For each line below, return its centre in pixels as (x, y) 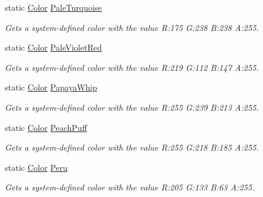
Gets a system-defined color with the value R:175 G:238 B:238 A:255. (132, 27)
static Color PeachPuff (46, 127)
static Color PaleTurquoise (53, 7)
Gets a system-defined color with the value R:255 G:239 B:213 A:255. (132, 107)
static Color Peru (36, 167)
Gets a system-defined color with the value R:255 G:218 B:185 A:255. (132, 147)
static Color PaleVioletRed (53, 47)
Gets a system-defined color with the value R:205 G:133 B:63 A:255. (130, 187)
